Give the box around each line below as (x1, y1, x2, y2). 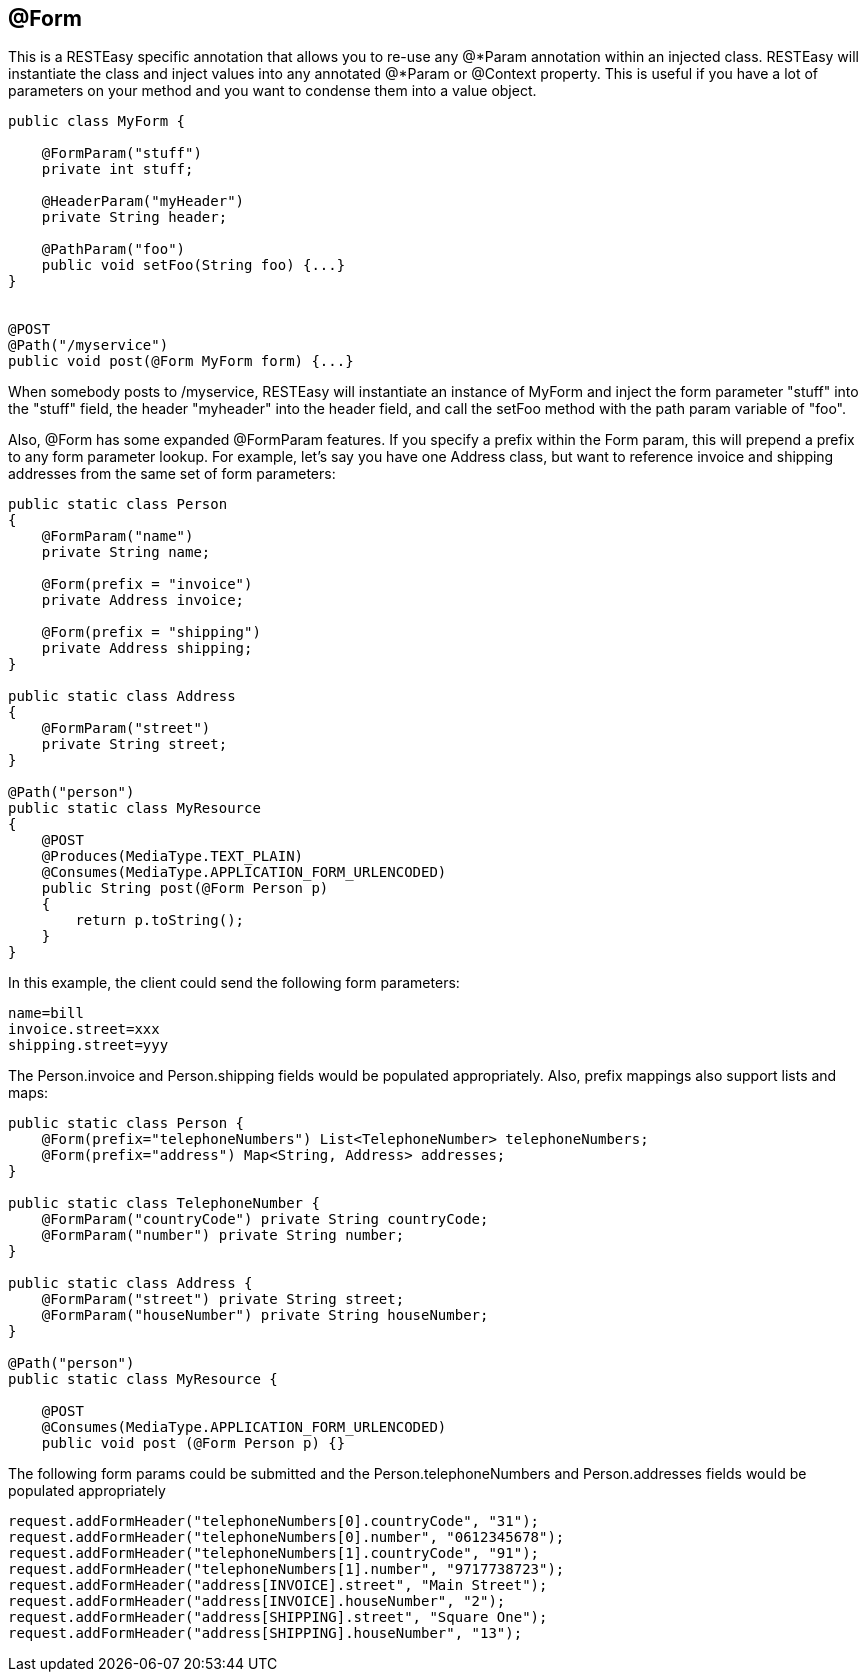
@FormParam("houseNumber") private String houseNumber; (41, 1307, 489, 1324)
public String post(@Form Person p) (41, 880, 329, 897)
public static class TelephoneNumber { (8, 1195, 320, 1212)
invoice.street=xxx (8, 1021, 160, 1038)
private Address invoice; (41, 592, 245, 609)
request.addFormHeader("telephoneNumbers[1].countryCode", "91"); (8, 1545, 540, 1562)
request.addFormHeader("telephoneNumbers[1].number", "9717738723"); (8, 1561, 565, 1578)
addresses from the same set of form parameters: (8, 465, 336, 483)
